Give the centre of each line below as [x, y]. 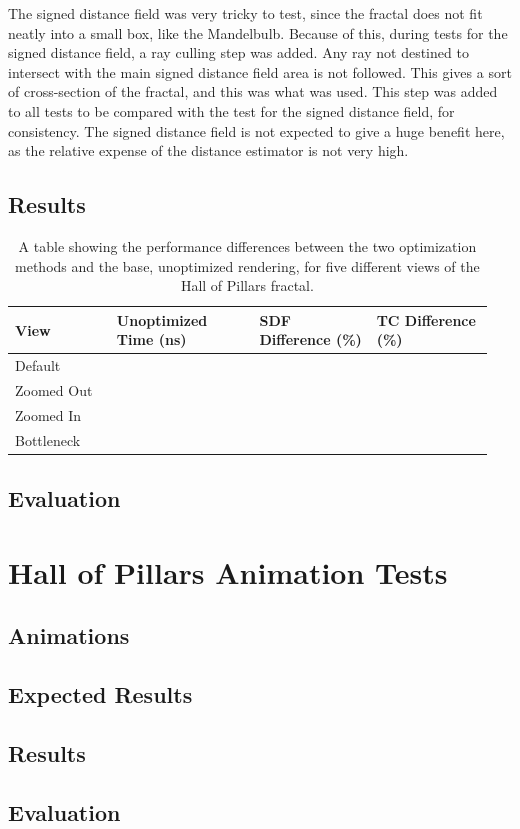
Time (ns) [151, 339]
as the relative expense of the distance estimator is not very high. [208, 150]
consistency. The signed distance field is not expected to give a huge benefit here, [256, 130]
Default [38, 365]
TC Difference [426, 319]
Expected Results [100, 694]
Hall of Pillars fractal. [247, 285]
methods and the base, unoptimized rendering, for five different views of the [247, 265]
